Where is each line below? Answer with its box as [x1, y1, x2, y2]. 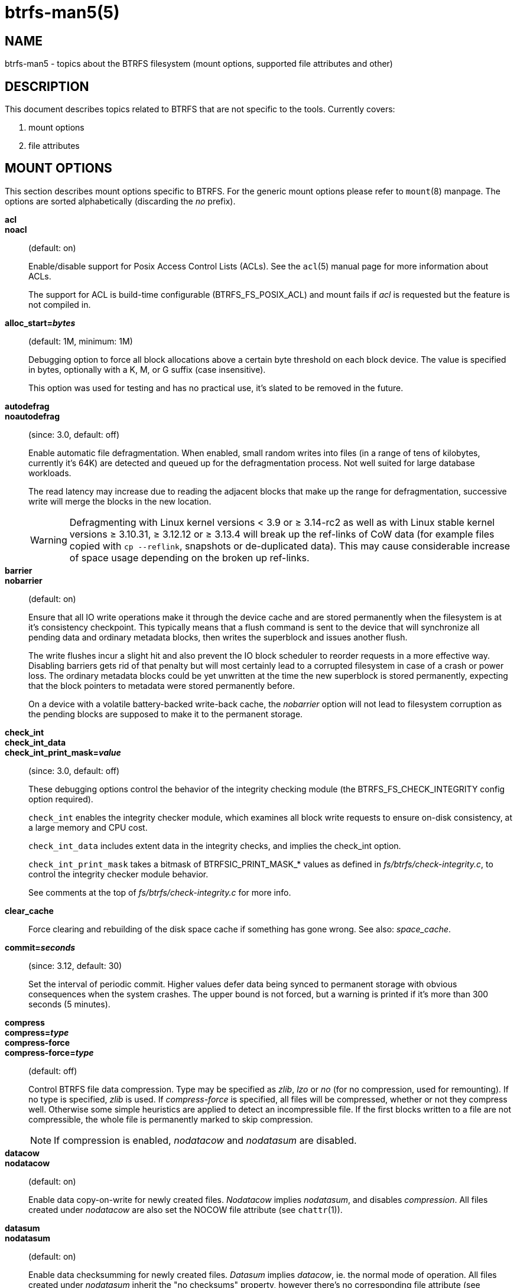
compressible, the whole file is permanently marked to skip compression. [28, 1114, 313, 1124]
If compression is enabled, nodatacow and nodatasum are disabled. [54, 1134, 357, 1146]
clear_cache [5, 905, 54, 916]
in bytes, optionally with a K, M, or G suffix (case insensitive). [28, 364, 266, 375]
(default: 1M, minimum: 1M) [28, 336, 133, 346]
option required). [28, 793, 93, 804]
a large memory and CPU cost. [28, 822, 148, 832]
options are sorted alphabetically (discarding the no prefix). [5, 196, 236, 206]
